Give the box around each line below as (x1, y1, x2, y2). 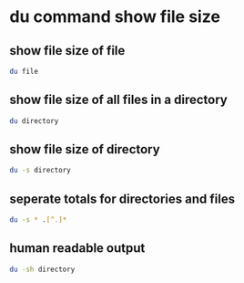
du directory (9, 116, 59, 125)
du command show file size (9, 6, 221, 27)
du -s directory (9, 166, 71, 175)
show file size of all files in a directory (9, 92, 228, 108)
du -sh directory (9, 265, 76, 274)
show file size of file (9, 43, 126, 58)
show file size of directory (9, 141, 161, 157)
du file (9, 67, 39, 76)
